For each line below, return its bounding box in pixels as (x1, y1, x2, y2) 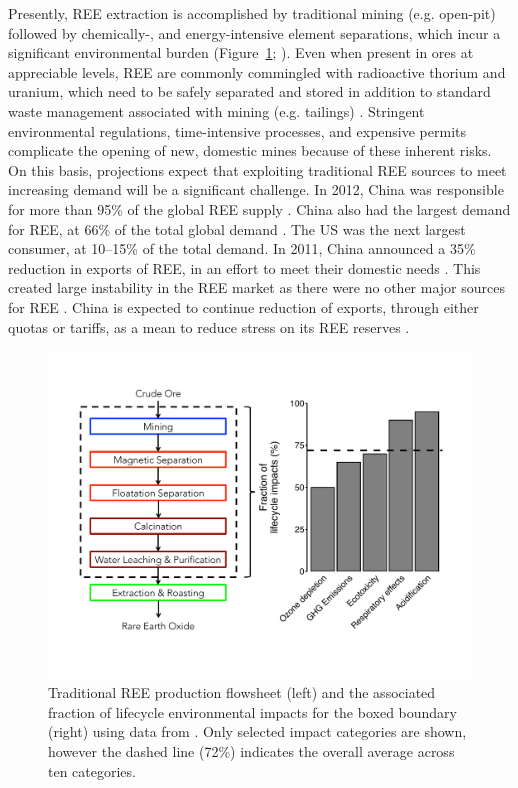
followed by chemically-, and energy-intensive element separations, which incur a (8, 22, 501, 43)
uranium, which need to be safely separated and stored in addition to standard (8, 81, 491, 102)
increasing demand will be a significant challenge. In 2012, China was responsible (8, 179, 504, 200)
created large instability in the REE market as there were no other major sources (8, 277, 505, 298)
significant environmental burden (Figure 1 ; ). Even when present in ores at (8, 42, 474, 63)
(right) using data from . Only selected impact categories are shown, (48, 721, 467, 742)
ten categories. (48, 760, 136, 781)
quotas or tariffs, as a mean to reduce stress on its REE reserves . (8, 316, 410, 337)
